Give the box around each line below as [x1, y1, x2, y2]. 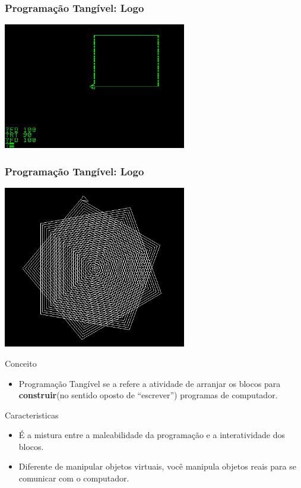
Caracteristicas [5, 408, 59, 421]
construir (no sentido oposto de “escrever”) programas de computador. [18, 389, 278, 401]
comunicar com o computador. [18, 472, 129, 484]
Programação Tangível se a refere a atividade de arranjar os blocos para [18, 377, 281, 389]
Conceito [5, 357, 37, 369]
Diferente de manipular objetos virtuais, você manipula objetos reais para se [18, 460, 296, 473]
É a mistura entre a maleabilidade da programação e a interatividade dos [18, 429, 285, 441]
